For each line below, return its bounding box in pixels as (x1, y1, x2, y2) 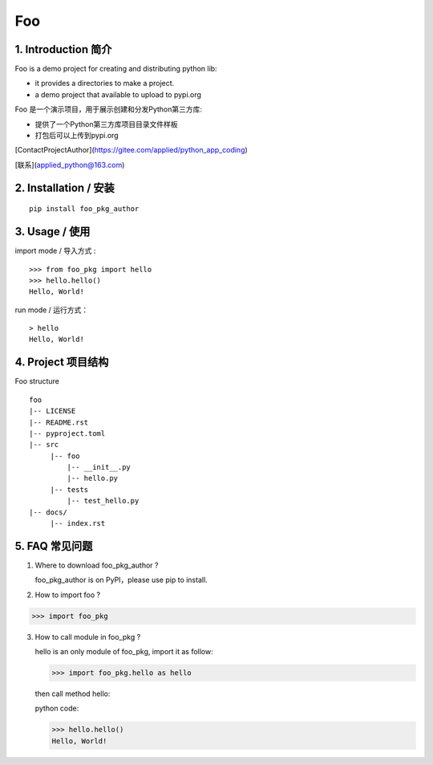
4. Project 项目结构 (14, 356, 109, 369)
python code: (34, 703, 79, 714)
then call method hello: (34, 689, 111, 698)
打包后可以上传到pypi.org (34, 131, 119, 140)
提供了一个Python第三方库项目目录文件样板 (34, 119, 178, 128)
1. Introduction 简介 (14, 43, 112, 56)
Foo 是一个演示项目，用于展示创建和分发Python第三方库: (14, 104, 203, 114)
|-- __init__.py (67, 462, 132, 472)
